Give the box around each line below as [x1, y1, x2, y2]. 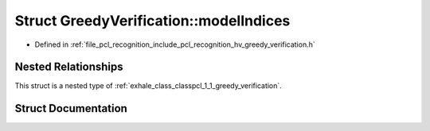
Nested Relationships [14, 60, 123, 74]
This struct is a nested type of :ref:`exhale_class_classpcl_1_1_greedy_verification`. [14, 81, 282, 91]
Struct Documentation [14, 102, 127, 115]
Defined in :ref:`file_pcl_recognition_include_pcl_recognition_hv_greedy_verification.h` [34, 40, 315, 49]
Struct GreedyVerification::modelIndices [14, 12, 291, 29]
